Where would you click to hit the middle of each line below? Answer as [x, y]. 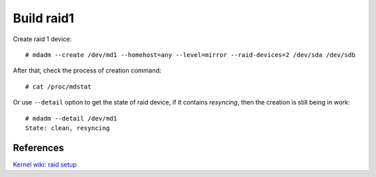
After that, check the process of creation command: [87, 70]
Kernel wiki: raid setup [45, 164]
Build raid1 [44, 18]
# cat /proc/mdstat [58, 86]
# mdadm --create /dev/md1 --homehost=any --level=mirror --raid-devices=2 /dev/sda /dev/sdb [190, 55]
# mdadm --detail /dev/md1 [71, 118]
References [38, 147]
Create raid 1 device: [42, 39]
